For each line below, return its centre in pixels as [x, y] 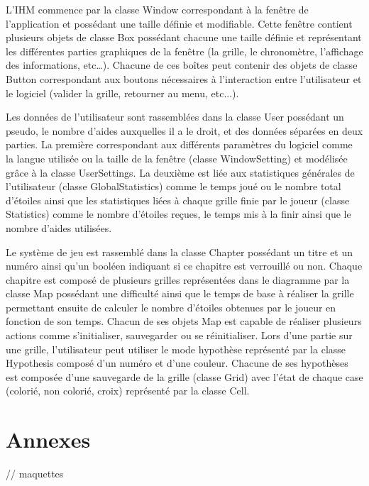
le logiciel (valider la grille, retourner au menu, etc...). [122, 93]
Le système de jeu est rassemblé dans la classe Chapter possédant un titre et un [180, 252]
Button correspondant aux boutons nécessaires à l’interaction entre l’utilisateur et [184, 78]
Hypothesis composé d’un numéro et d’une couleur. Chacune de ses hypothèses [177, 363]
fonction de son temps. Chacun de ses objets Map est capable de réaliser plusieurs [184, 321]
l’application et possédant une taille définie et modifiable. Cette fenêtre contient [179, 23]
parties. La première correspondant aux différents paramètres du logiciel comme [179, 144]
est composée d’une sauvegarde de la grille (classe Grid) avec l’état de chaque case [184, 376]
